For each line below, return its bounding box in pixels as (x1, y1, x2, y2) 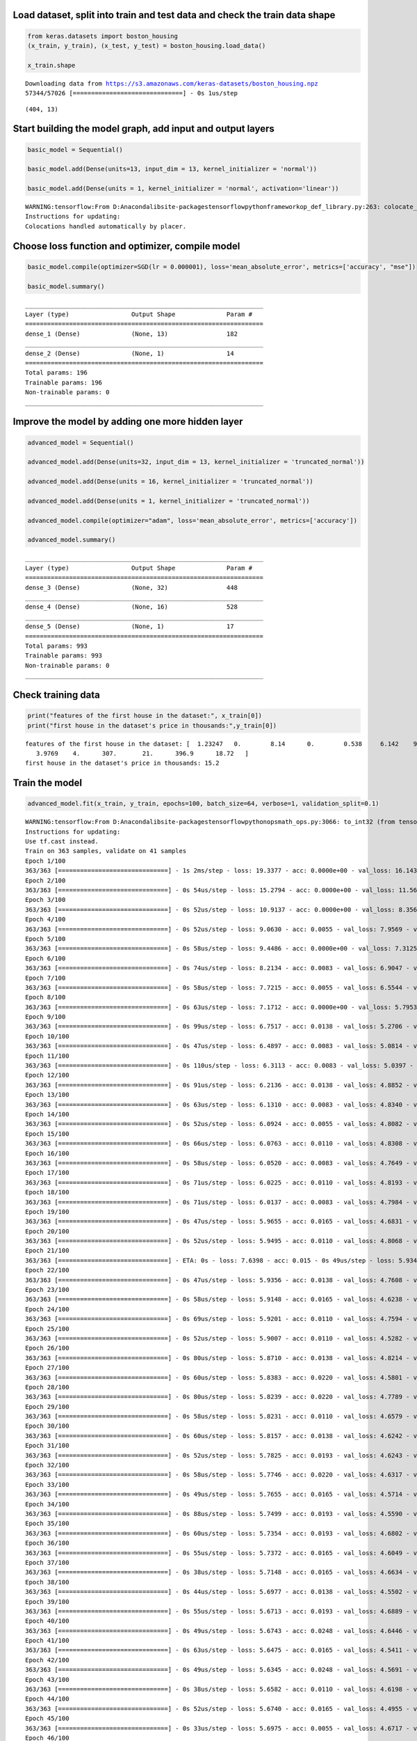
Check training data (13, 689, 100, 701)
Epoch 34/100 (25, 1500, 69, 1508)
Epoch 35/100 (25, 1520, 69, 1528)
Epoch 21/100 (25, 1247, 69, 1255)
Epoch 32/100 (25, 1461, 69, 1469)
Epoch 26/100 (25, 1344, 69, 1352)
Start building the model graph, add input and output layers (13, 123, 275, 135)
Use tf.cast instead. (25, 838, 99, 845)
